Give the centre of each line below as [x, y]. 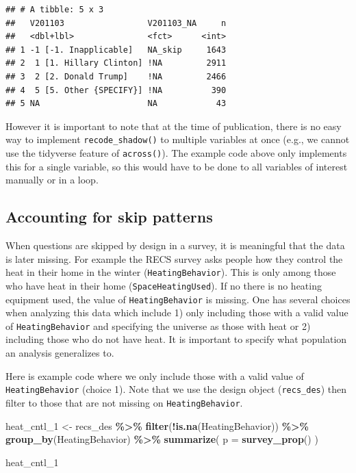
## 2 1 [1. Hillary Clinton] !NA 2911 [116, 63]
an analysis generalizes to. [60, 353]
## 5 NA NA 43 [116, 104]
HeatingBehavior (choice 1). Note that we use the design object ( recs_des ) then [176, 389]
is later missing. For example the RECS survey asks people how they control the [174, 258]
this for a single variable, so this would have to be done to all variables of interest [177, 166]
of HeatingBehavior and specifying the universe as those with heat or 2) [158, 325]
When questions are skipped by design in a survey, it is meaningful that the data [175, 245]
